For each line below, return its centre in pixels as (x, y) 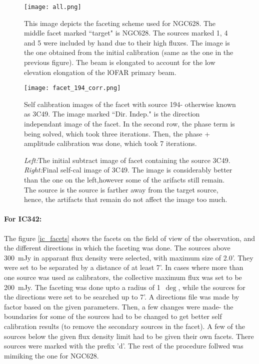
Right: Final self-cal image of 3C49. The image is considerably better (128, 170)
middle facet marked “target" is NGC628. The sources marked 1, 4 (126, 33)
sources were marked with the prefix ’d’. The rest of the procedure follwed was (124, 346)
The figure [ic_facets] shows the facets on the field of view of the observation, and (130, 238)
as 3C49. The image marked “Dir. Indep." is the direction (112, 114)
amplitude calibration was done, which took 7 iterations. (110, 143)
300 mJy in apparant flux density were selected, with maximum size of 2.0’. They (129, 257)
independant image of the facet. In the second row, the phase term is (129, 124)
